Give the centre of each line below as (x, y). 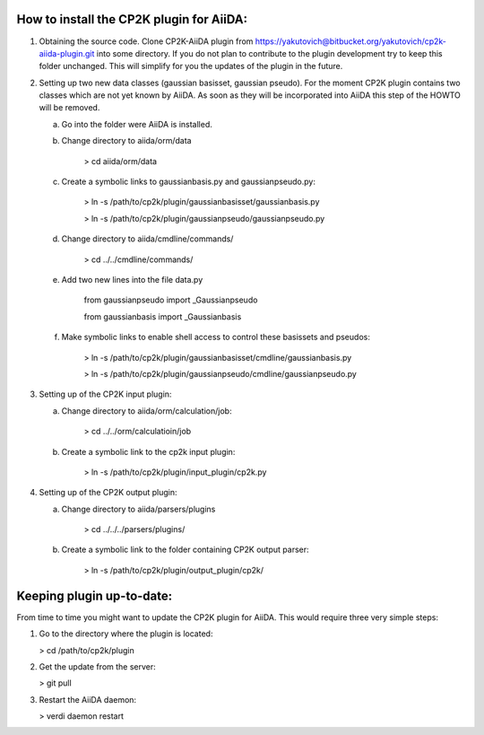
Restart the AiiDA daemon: (88, 699)
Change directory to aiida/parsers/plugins (138, 509)
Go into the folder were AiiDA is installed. (137, 124)
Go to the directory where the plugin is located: (126, 634)
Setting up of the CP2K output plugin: (108, 493)
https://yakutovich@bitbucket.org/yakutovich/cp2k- (351, 41)
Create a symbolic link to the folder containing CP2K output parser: (185, 550)
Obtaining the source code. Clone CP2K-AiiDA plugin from (146, 41)
